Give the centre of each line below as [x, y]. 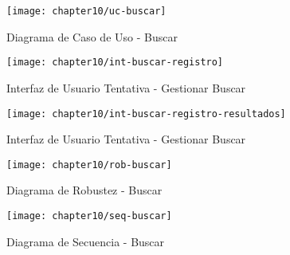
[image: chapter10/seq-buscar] [89, 216]
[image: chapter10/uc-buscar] [86, 11]
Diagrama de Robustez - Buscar [84, 190]
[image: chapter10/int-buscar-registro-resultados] [146, 114]
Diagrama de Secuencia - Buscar [86, 241]
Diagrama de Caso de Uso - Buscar [92, 36]
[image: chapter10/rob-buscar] [89, 165]
